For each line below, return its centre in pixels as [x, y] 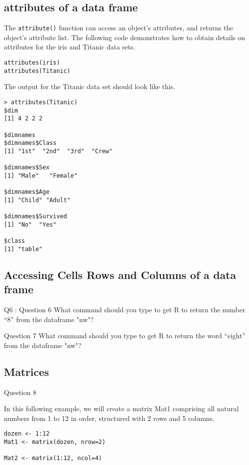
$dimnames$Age [27, 192]
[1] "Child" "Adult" [37, 200]
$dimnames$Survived [35, 217]
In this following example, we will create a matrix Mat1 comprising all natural [121, 408]
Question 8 [20, 392]
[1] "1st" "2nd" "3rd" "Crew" [58, 151]
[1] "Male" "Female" [41, 175]
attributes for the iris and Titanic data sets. [70, 47]
